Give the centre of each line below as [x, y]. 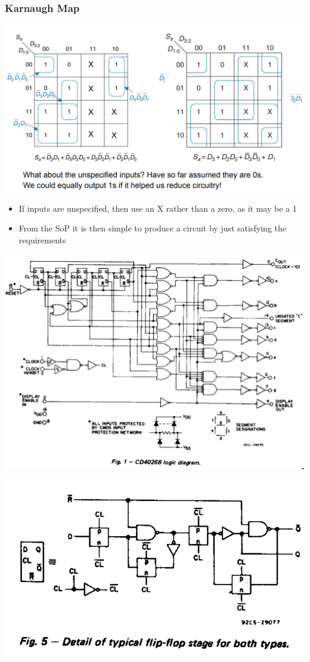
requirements [42, 240]
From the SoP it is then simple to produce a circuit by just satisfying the [152, 228]
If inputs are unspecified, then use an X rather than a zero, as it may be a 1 [158, 208]
